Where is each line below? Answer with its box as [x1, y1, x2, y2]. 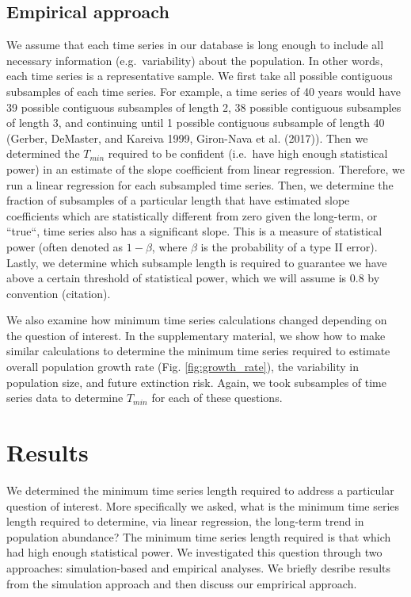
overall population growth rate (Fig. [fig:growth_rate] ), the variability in [6, 358, 360, 375]
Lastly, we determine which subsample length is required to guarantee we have [6, 254, 387, 270]
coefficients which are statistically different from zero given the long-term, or [6, 207, 378, 224]
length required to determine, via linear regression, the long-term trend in [6, 513, 364, 530]
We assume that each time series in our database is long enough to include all [6, 36, 384, 53]
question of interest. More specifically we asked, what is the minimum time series [6, 497, 400, 514]
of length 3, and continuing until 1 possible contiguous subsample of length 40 [6, 114, 385, 131]
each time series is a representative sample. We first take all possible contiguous [6, 67, 393, 84]
